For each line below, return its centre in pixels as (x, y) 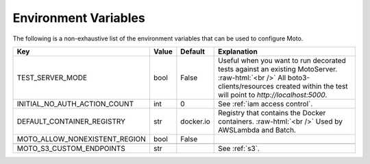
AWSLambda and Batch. (257, 130)
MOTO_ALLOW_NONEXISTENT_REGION (82, 139)
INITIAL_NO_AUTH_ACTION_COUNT (75, 104)
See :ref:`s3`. (239, 148)
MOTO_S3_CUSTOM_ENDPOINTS (71, 148)
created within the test (312, 86)
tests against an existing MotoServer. (278, 69)
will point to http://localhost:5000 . (273, 95)
